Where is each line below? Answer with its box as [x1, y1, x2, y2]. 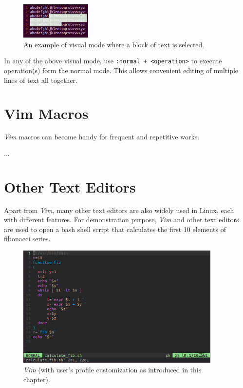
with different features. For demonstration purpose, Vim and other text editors [4, 214, 239, 225]
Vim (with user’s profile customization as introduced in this [23, 365, 202, 374]
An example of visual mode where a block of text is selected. [23, 39, 205, 49]
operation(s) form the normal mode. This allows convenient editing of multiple [4, 65, 239, 75]
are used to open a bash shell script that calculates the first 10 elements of [4, 224, 226, 234]
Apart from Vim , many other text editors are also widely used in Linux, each [4, 205, 234, 215]
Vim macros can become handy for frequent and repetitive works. [4, 132, 200, 142]
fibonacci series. [4, 233, 51, 244]
